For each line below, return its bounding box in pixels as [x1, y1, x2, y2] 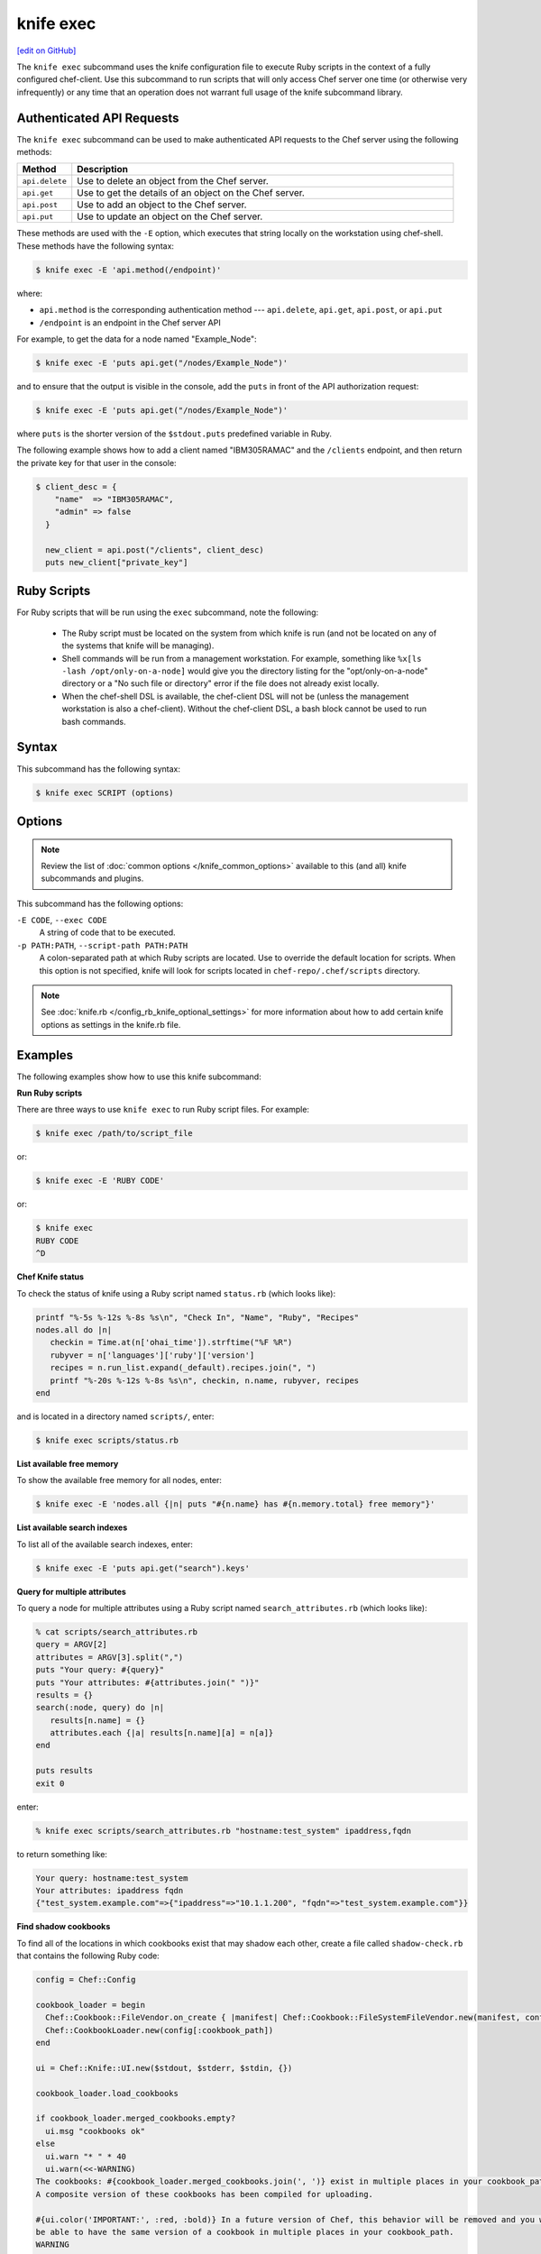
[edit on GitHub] [16, 45, 77, 56]
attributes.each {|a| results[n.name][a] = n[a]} [50, 1727, 274, 1738]
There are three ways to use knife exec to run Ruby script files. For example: [16, 1104, 310, 1115]
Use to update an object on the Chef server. [77, 210, 263, 223]
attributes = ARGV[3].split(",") [35, 1652, 184, 1663]
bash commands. [61, 716, 126, 727]
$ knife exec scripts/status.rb [35, 1434, 179, 1445]
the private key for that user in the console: [16, 457, 177, 468]
